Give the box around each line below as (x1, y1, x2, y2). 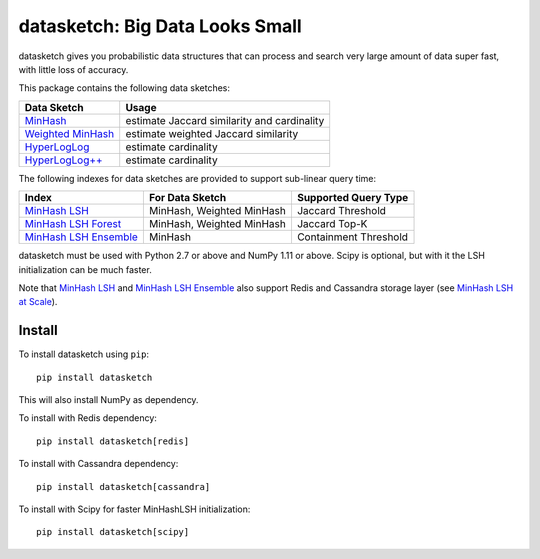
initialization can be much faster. (18, 263, 152, 275)
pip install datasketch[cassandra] (36, 481, 211, 492)
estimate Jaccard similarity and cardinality (125, 113, 325, 127)
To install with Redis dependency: (18, 412, 157, 424)
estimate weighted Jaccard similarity (125, 126, 299, 140)
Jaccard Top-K (296, 217, 368, 231)
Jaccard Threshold (296, 204, 387, 218)
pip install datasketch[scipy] (36, 526, 190, 538)
